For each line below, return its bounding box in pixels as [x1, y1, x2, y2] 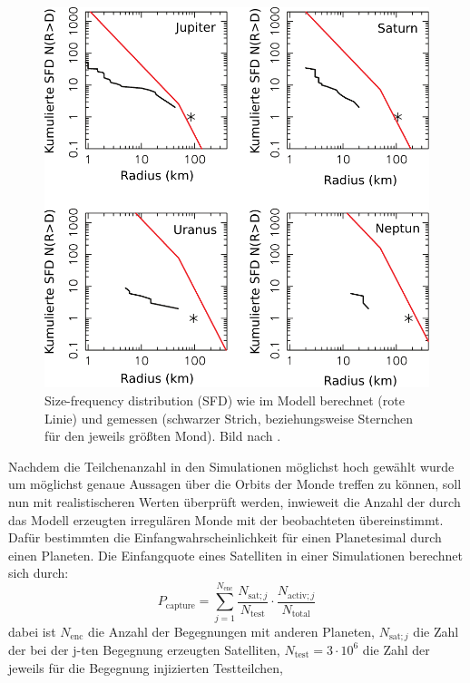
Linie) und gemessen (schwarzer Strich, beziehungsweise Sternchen [44, 408, 413, 427]
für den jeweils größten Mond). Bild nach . [44, 426, 281, 445]
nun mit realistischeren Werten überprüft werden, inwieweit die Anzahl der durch [8, 493, 461, 511]
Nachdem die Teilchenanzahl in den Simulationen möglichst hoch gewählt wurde [8, 456, 455, 475]
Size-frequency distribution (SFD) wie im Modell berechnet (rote [44, 391, 405, 410]
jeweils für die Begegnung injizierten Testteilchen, [8, 658, 283, 677]
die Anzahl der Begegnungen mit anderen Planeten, [88, 621, 375, 640]
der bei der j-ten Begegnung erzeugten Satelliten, [8, 639, 280, 659]
